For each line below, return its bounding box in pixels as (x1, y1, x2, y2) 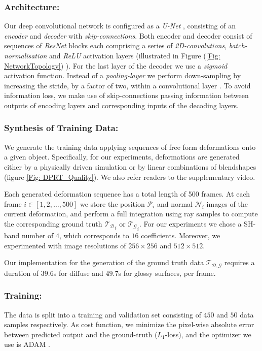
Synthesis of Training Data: (4, 121, 119, 134)
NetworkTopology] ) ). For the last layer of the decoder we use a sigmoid (4, 60, 228, 71)
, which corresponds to (59, 230, 129, 241)
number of (22, 230, 54, 241)
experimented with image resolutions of (4, 240, 126, 250)
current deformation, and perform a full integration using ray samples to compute (4, 208, 258, 219)
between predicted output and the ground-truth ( (4, 329, 158, 339)
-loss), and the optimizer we (165, 329, 251, 339)
